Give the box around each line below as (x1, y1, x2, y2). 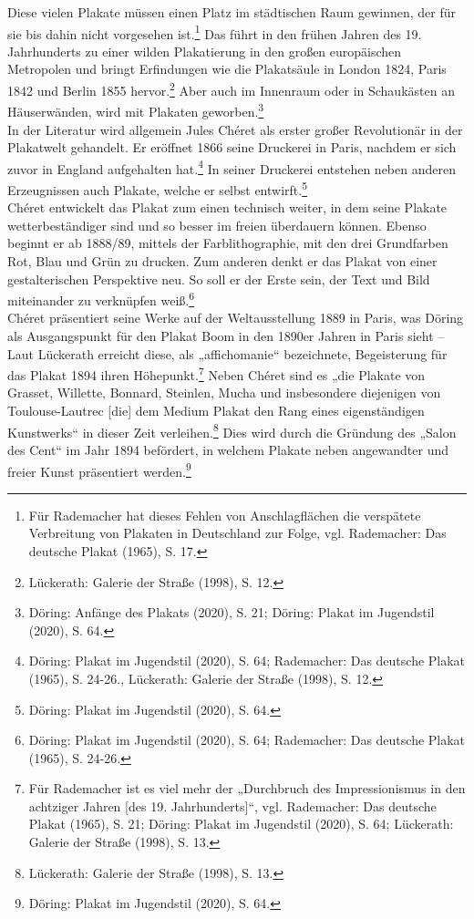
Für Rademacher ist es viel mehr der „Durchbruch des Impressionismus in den (28, 779, 466, 798)
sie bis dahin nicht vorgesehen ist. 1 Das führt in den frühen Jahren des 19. (7, 21, 422, 43)
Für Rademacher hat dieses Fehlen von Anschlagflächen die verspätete (28, 505, 421, 524)
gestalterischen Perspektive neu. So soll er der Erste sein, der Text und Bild (7, 269, 430, 288)
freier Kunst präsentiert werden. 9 (7, 459, 191, 480)
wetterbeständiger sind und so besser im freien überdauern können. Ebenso (7, 215, 427, 234)
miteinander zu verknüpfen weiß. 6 (7, 288, 195, 309)
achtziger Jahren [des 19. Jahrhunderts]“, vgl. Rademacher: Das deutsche (28, 796, 437, 815)
